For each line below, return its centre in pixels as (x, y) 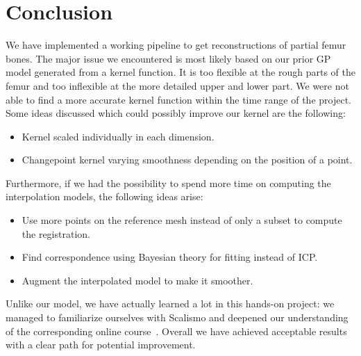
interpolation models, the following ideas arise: (104, 196)
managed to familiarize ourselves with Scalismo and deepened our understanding (177, 317)
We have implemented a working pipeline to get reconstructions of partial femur (176, 45)
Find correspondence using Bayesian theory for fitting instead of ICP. (170, 257)
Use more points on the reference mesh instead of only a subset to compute (182, 220)
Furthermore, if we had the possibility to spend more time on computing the (168, 183)
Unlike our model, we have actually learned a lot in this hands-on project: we (170, 304)
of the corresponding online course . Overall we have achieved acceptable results (176, 331)
